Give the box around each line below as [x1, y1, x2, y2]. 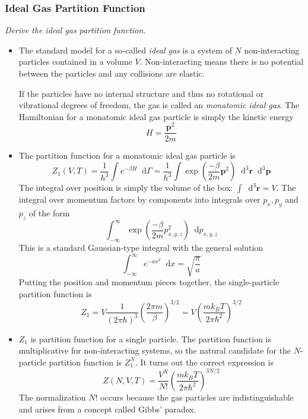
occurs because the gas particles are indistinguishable [100, 390, 294, 403]
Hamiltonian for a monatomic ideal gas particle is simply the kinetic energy [18, 110, 294, 122]
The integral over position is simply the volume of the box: [18, 181, 233, 194]
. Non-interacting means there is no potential [139, 55, 304, 68]
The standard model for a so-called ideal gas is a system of [18, 43, 232, 56]
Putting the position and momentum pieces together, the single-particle [18, 276, 280, 288]
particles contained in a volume [18, 55, 132, 68]
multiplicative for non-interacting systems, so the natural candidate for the [18, 344, 291, 357]
